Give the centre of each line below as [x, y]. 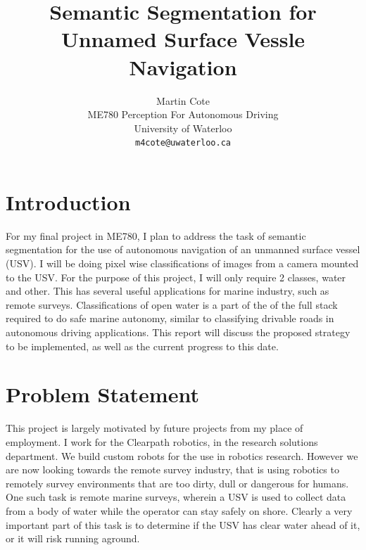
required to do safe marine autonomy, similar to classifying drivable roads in [170, 318]
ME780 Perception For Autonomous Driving [183, 114]
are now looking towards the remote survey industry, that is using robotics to [172, 469]
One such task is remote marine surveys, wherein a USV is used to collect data [176, 497]
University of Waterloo [183, 128]
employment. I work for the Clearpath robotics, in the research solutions [162, 441]
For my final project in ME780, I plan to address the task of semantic [156, 235]
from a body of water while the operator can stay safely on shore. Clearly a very [179, 510]
